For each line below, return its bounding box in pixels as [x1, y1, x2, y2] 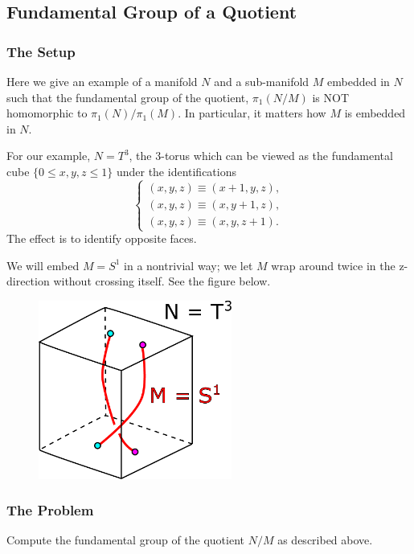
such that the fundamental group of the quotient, [6, 88, 249, 105]
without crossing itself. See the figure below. [53, 273, 271, 289]
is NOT [312, 88, 350, 105]
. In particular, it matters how [178, 105, 326, 121]
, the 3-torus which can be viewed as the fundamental [129, 147, 393, 164]
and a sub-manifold [214, 73, 309, 89]
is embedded [344, 105, 406, 121]
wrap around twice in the [271, 256, 396, 273]
